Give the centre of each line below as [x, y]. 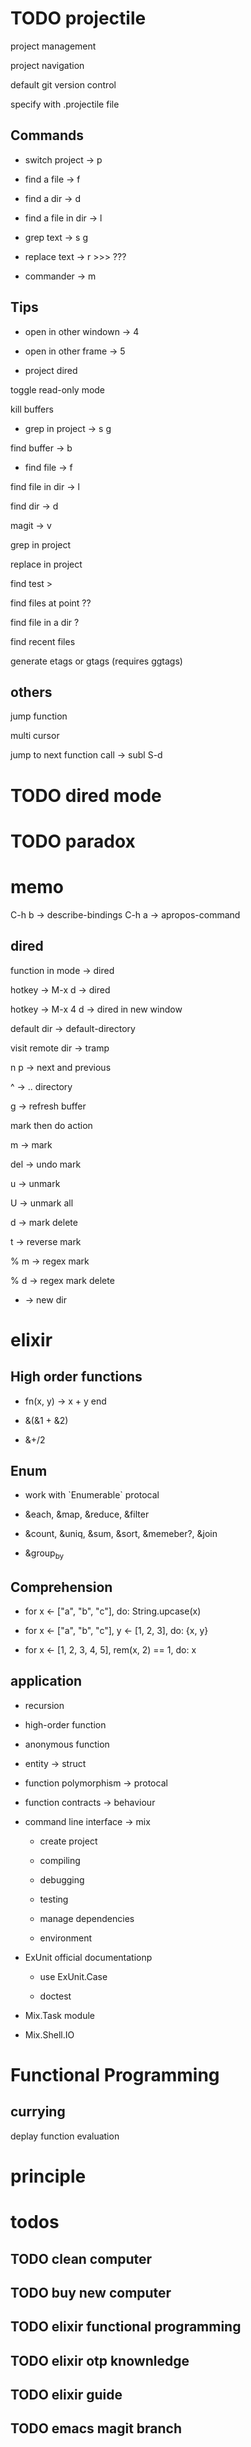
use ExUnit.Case [73, 1976]
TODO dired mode [86, 795]
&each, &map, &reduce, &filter [87, 1514]
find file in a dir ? [45, 622]
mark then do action [51, 1125]
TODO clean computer [81, 2258]
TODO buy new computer [91, 2292]
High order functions [76, 1377]
